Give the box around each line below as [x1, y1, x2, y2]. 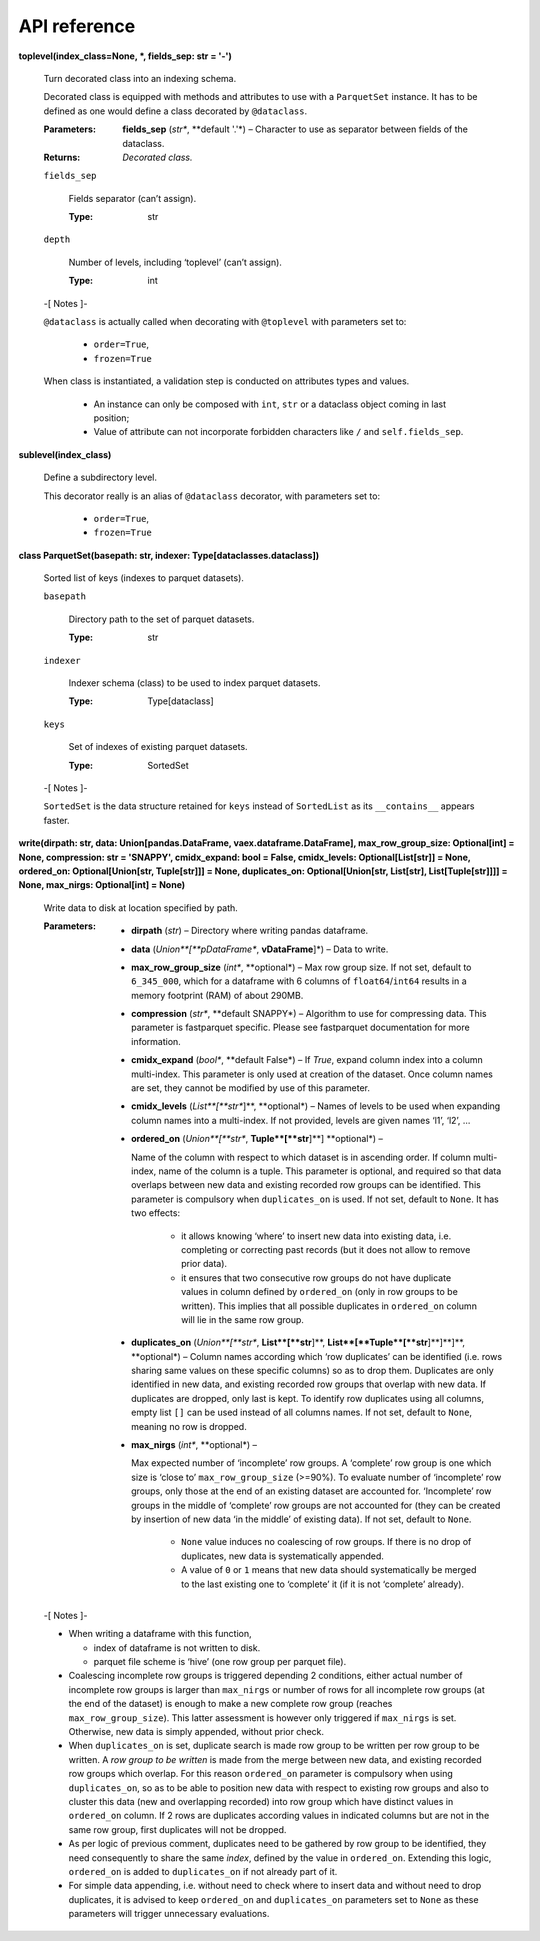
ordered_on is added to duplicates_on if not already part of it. [68, 1865, 338, 1877]
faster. [43, 814, 70, 826]
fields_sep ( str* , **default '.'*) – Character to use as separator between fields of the [122, 123, 469, 135]
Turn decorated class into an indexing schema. [43, 72, 237, 84]
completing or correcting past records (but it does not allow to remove [181, 1243, 471, 1255]
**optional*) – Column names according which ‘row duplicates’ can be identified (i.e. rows [131, 1350, 503, 1362]
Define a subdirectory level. [43, 471, 158, 484]
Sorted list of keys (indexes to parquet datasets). [43, 572, 245, 584]
